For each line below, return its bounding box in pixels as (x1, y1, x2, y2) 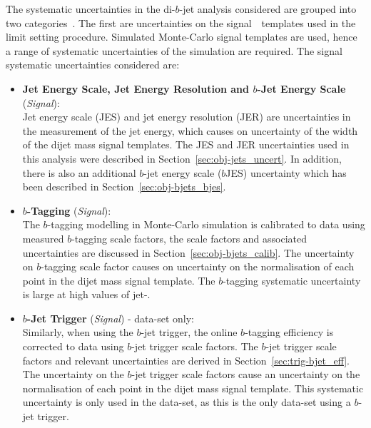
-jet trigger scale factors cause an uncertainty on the (131, 367, 360, 382)
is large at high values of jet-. (22, 287, 151, 302)
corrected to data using (22, 339, 124, 354)
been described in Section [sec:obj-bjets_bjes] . (22, 179, 226, 194)
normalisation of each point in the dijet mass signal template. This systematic (22, 380, 364, 395)
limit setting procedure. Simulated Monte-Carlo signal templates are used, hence (6, 29, 357, 44)
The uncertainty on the (22, 367, 124, 382)
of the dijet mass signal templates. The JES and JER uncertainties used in (22, 137, 350, 152)
